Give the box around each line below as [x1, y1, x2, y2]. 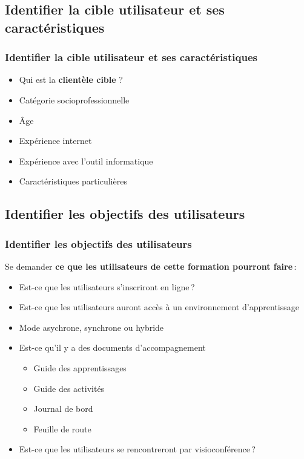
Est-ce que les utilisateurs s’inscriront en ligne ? [19, 280, 195, 293]
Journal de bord [33, 402, 93, 415]
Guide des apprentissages [33, 361, 127, 374]
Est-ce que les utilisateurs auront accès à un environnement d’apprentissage [19, 301, 299, 313]
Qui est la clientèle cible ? [19, 73, 123, 86]
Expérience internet [19, 134, 92, 147]
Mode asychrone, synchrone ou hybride [19, 321, 164, 333]
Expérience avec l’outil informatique [19, 154, 153, 167]
